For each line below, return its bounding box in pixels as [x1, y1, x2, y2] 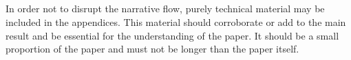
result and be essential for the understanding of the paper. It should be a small [6, 28, 339, 42]
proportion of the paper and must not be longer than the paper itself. [6, 42, 299, 56]
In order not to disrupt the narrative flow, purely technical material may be [6, 1, 325, 16]
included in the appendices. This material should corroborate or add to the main [6, 14, 346, 29]
